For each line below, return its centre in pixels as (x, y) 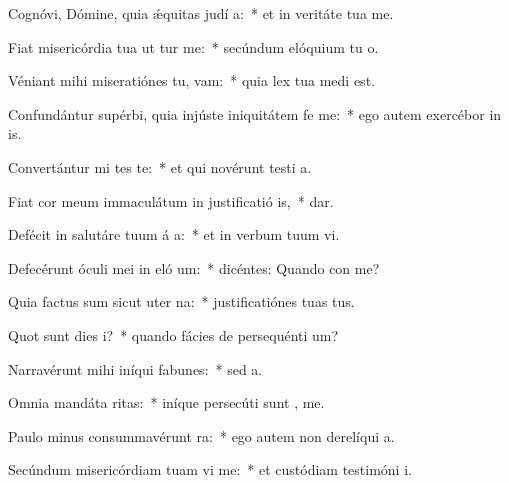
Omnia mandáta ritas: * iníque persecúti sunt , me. (166, 402)
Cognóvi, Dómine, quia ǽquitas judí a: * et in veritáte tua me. (201, 13)
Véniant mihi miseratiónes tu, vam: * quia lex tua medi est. (191, 80)
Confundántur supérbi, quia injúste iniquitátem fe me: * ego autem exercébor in (255, 113)
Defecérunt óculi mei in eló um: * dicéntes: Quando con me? (194, 267)
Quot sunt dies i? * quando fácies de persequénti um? (173, 334)
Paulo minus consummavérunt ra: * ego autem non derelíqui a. (201, 435)
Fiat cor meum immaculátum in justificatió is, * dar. (171, 200)
